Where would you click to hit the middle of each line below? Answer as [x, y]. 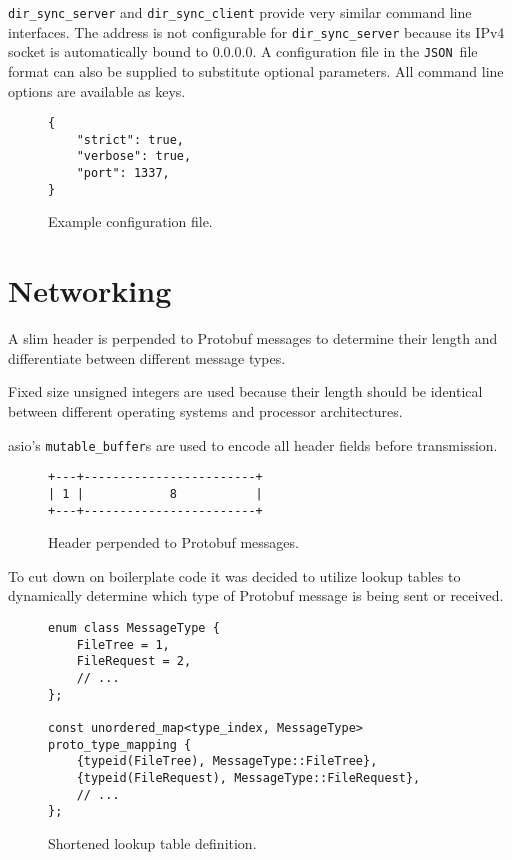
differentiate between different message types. [147, 357]
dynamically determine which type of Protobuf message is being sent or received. [256, 595]
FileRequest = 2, [134, 661]
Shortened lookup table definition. [152, 842]
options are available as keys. [97, 90]
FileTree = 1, [123, 644]
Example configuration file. [130, 221]
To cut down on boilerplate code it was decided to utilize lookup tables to [234, 575]
